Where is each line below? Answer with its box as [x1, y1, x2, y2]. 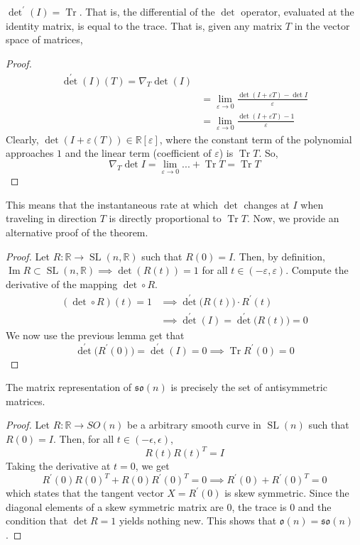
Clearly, [6, 131, 39, 146]
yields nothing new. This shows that [119, 513, 277, 528]
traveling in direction [6, 211, 97, 226]
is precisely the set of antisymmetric [170, 380, 327, 395]
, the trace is [231, 499, 287, 514]
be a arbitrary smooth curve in [127, 417, 261, 432]
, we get [135, 458, 170, 473]
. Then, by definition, [233, 248, 325, 263]
